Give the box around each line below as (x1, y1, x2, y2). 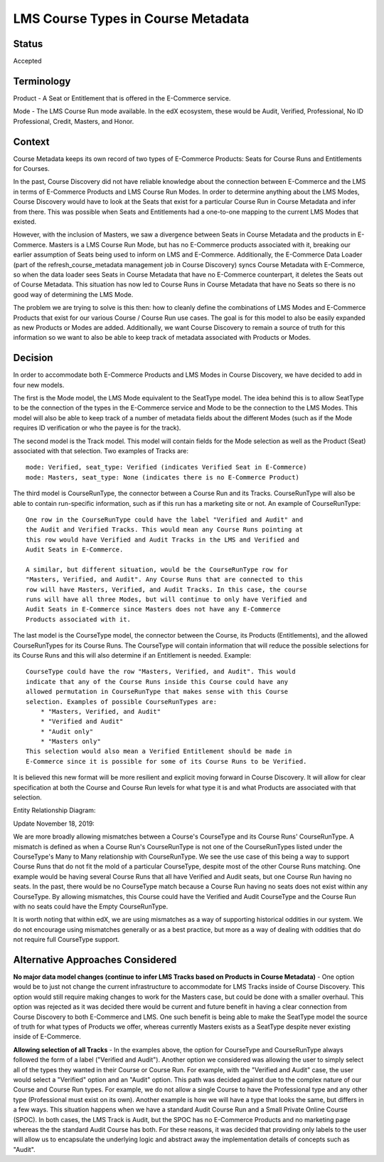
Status (13, 38, 43, 50)
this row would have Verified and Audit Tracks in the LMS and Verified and (26, 535, 300, 544)
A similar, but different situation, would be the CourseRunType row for (26, 565, 289, 574)
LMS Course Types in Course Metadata (13, 11, 250, 26)
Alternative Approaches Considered (13, 953, 177, 965)
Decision (13, 352, 53, 364)
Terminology (13, 75, 71, 87)
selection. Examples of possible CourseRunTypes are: (26, 697, 217, 705)
